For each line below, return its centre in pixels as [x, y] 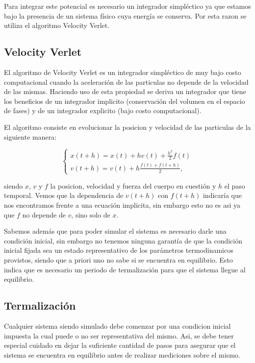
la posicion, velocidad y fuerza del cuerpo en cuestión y [133, 185]
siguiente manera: [30, 136]
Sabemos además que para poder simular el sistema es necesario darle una [115, 231]
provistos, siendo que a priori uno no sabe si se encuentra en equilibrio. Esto [118, 259]
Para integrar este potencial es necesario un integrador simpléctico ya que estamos [127, 6]
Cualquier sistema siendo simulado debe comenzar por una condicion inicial [117, 326]
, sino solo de [91, 214]
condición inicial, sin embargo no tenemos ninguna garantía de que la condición [123, 240]
